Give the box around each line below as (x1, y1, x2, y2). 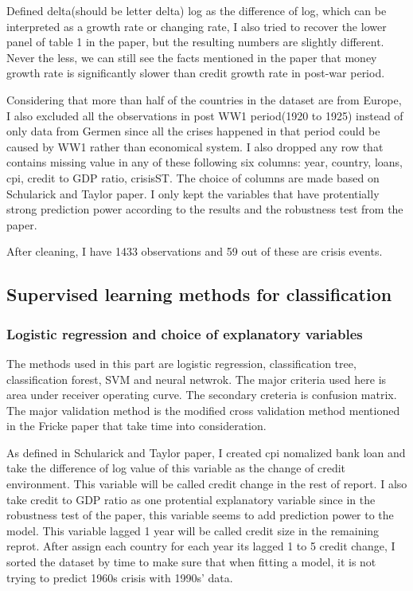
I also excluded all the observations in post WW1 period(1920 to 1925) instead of (6, 107, 403, 123)
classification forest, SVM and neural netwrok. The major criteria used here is (6, 370, 387, 387)
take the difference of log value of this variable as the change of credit (6, 460, 346, 476)
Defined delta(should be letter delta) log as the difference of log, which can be (6, 2, 387, 18)
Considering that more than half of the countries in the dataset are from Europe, (6, 91, 402, 108)
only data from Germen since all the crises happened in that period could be (6, 123, 380, 139)
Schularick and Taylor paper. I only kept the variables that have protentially (6, 185, 380, 202)
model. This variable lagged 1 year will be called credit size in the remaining (6, 522, 380, 538)
